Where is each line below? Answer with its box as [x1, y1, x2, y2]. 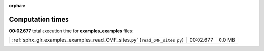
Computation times [9, 15, 69, 24]
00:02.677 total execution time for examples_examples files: [9, 28, 133, 34]
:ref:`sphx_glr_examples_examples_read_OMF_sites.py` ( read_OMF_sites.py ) [12, 37, 184, 43]
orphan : [9, 3, 26, 8]
